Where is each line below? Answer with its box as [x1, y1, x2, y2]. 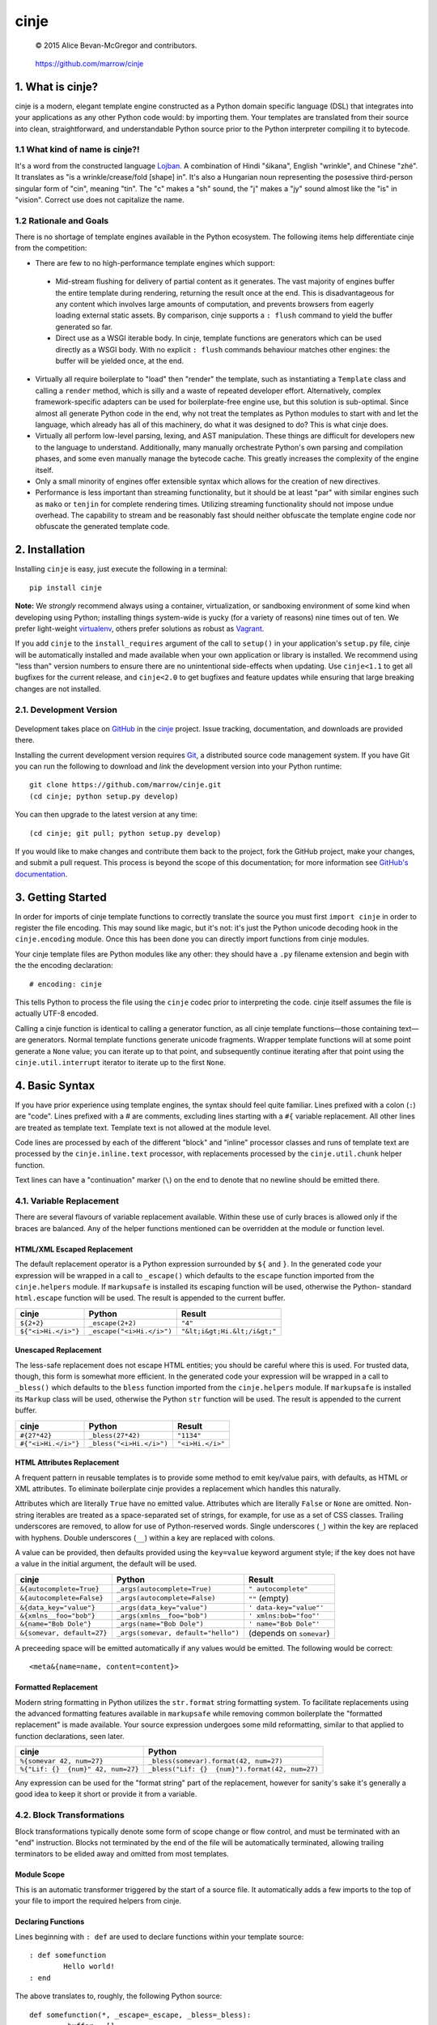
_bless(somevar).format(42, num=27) [148, 1757, 283, 1766]
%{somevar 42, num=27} [19, 1757, 104, 1766]
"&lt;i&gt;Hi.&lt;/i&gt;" [180, 1327, 277, 1336]
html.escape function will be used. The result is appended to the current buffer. [15, 1293, 286, 1303]
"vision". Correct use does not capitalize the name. [15, 194, 185, 204]
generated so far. [55, 322, 113, 331]
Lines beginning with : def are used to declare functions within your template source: [15, 1932, 304, 1942]
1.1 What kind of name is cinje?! [15, 144, 141, 156]
